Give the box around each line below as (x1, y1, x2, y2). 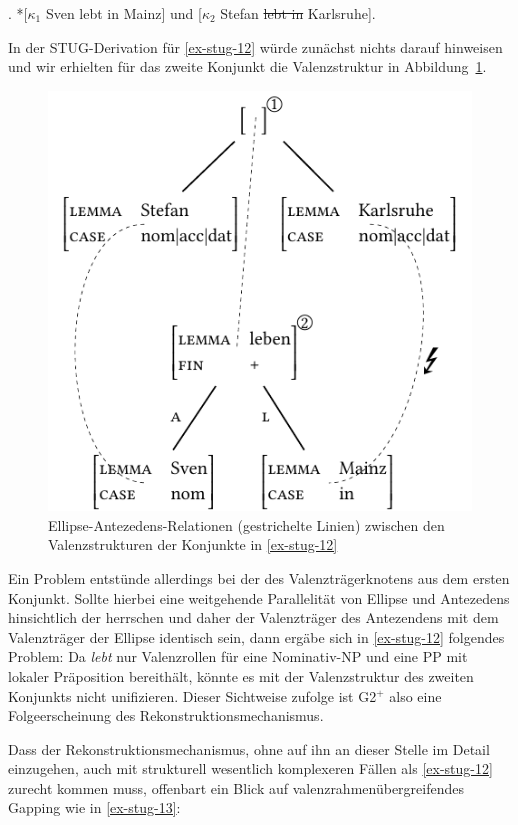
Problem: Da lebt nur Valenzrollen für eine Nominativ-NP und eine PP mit (8, 646, 468, 667)
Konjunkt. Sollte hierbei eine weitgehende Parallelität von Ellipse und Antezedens (8, 587, 510, 608)
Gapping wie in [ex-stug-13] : (8, 797, 181, 818)
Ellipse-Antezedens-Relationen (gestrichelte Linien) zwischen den (48, 514, 445, 535)
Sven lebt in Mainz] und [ (45, 3, 202, 23)
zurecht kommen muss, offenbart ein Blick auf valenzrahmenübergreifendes (8, 777, 464, 798)
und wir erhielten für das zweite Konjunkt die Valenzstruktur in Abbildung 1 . (8, 56, 487, 77)
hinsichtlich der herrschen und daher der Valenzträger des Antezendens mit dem (8, 607, 499, 628)
